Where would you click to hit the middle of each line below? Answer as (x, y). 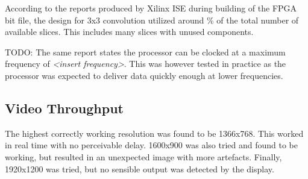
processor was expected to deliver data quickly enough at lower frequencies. (144, 75)
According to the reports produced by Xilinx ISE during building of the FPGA (151, 8)
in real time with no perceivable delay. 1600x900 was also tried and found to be (151, 145)
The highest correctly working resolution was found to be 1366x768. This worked (154, 133)
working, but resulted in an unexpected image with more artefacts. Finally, (143, 156)
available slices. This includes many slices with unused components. (129, 32)
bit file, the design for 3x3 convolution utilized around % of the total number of (152, 20)
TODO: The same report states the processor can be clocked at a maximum (145, 52)
